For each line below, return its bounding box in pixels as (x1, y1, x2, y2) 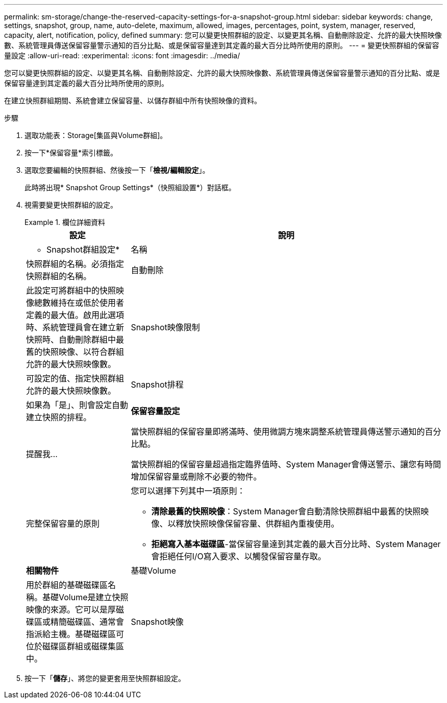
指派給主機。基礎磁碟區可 (26, 629, 125, 639)
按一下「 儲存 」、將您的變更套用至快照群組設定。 (24, 674, 185, 683)
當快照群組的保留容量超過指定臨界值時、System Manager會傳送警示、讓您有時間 (131, 459, 441, 469)
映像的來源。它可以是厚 (26, 604, 116, 615)
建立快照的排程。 (26, 412, 92, 422)
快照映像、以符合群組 (42, 347, 125, 357)
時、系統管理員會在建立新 (26, 322, 125, 332)
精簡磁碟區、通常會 (51, 617, 125, 627)
